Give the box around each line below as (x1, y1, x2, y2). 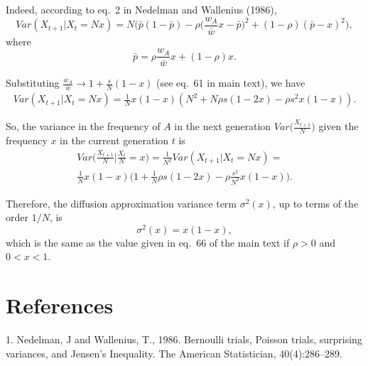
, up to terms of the (272, 195, 359, 210)
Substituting (6, 75, 60, 90)
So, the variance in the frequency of (6, 119, 161, 134)
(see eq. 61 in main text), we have (156, 75, 305, 90)
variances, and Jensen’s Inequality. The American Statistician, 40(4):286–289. (6, 345, 342, 360)
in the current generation (60, 133, 169, 148)
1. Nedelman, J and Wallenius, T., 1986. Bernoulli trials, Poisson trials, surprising (6, 332, 362, 347)
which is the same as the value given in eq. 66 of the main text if (6, 235, 290, 249)
